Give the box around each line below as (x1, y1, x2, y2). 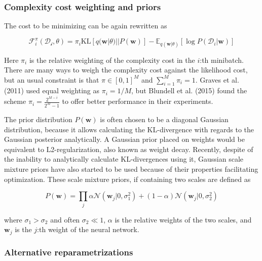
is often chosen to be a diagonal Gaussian (100, 114, 229, 125)
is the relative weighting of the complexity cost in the (29, 54, 195, 65)
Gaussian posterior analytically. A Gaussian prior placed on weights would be (4, 134, 245, 144)
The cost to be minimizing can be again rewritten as (4, 20, 167, 31)
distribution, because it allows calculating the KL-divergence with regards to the (4, 124, 254, 134)
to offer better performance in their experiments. (62, 96, 213, 106)
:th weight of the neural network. (37, 224, 139, 235)
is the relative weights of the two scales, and (115, 214, 252, 225)
